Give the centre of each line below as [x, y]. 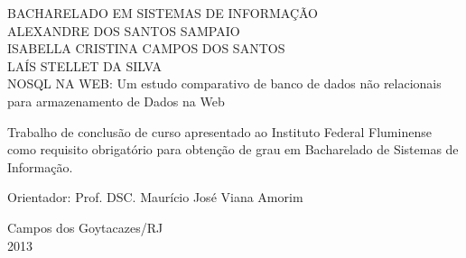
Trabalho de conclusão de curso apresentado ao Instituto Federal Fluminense [219, 131]
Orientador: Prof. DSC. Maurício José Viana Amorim [155, 197]
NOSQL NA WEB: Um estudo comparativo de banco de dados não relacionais [224, 83]
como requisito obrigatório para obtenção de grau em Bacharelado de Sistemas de [233, 149]
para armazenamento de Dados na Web [116, 101]
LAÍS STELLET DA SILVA [84, 65]
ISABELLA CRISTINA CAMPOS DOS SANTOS [146, 48]
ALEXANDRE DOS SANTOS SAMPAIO [124, 30]
